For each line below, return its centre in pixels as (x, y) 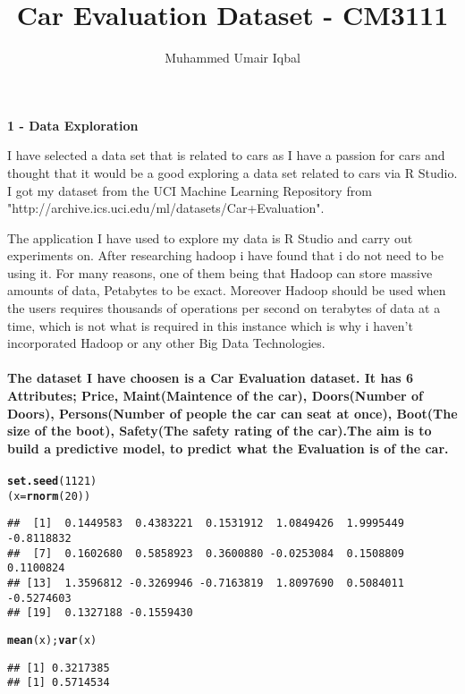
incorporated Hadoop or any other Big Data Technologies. (166, 343)
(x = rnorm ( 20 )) (49, 496)
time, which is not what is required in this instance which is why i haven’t (210, 325)
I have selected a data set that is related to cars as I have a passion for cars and (226, 155)
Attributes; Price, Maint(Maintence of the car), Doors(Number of (216, 396)
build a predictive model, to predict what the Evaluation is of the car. (228, 448)
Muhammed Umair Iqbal (232, 58)
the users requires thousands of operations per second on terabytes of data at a (224, 308)
